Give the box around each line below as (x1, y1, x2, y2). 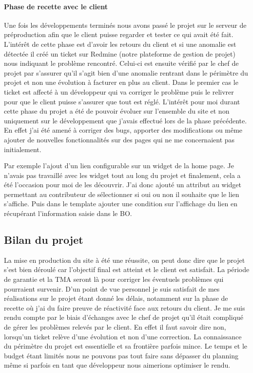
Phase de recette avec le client (4, 1, 108, 11)
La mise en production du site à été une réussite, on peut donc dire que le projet (4, 255, 245, 265)
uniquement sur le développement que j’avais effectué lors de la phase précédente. (4, 115, 247, 125)
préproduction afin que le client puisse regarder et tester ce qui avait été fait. (4, 29, 234, 39)
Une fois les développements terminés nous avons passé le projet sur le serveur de (4, 20, 247, 30)
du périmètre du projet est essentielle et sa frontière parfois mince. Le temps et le (4, 341, 247, 351)
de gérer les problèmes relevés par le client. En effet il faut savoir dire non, (4, 322, 226, 332)
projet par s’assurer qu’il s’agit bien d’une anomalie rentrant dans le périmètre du (4, 67, 248, 78)
